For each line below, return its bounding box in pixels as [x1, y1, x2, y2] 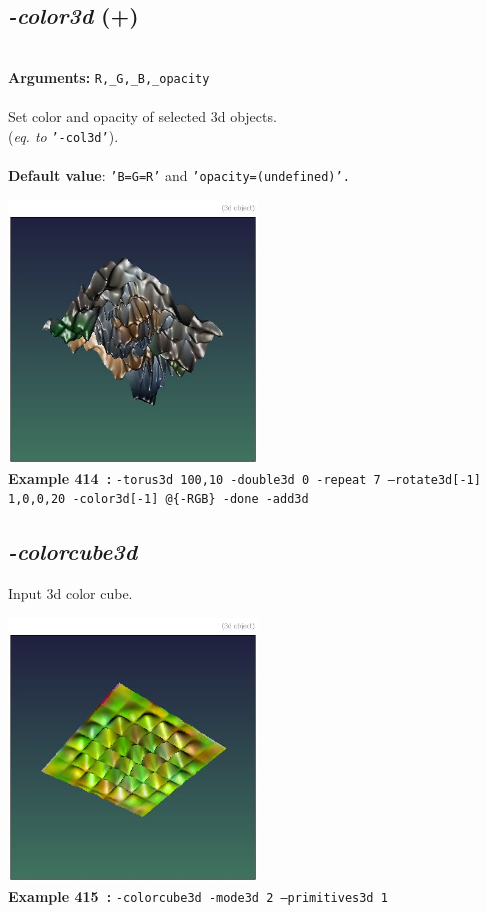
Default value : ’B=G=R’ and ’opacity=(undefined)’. [8, 164, 350, 185]
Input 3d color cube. [8, 583, 133, 604]
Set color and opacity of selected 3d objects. [8, 106, 277, 127]
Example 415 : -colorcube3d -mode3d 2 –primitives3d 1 [8, 885, 388, 906]
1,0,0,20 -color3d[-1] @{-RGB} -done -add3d [8, 492, 309, 507]
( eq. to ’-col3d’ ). [8, 125, 119, 146]
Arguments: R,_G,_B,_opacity [8, 66, 210, 87]
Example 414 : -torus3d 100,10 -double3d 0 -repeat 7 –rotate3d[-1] [8, 467, 481, 488]
